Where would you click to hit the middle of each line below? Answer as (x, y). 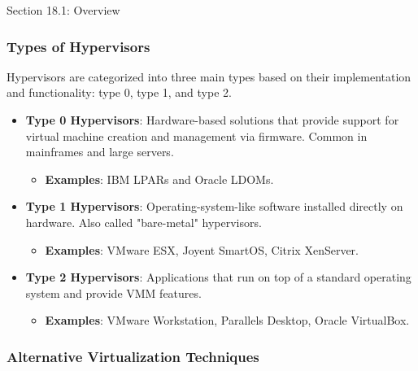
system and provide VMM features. (113, 292)
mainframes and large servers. (100, 152)
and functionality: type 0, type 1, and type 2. (119, 92)
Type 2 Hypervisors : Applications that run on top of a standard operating (218, 277)
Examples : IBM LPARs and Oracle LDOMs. (159, 179)
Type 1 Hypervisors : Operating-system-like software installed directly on (214, 206)
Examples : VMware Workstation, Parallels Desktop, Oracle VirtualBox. (227, 320)
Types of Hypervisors (78, 46)
